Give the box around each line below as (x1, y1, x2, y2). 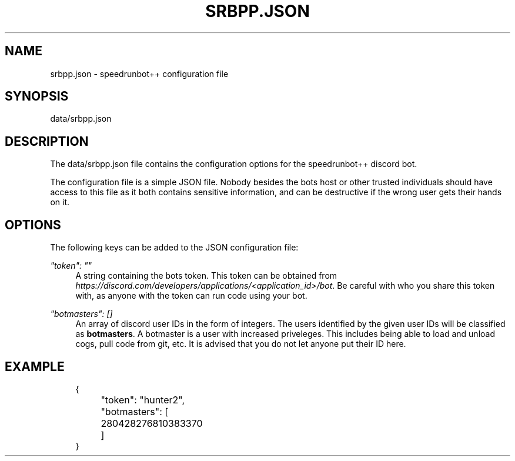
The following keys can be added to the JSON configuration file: (50, 242, 299, 253)
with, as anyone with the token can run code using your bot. (75, 290, 307, 301)
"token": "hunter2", (101, 393, 185, 406)
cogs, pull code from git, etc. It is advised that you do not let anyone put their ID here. (75, 339, 406, 349)
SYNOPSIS (5, 89, 69, 104)
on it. (50, 197, 69, 208)
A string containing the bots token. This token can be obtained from (75, 270, 337, 281)
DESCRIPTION (5, 133, 89, 149)
